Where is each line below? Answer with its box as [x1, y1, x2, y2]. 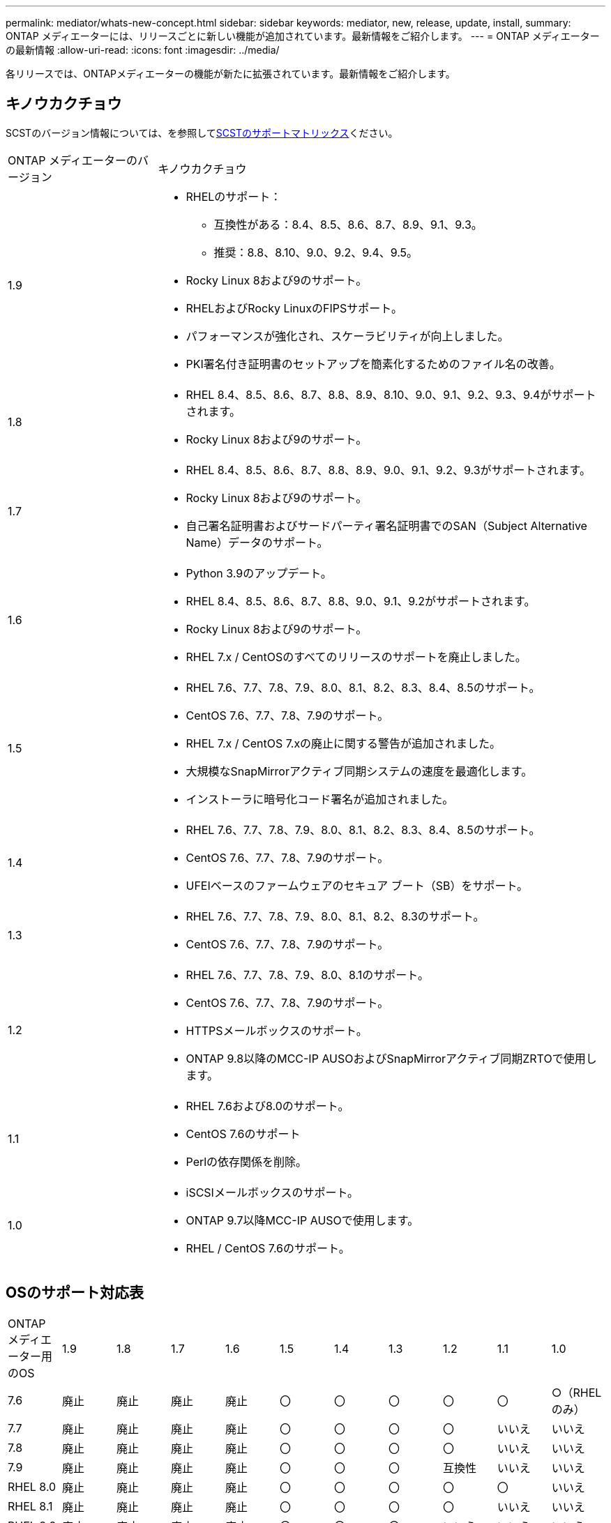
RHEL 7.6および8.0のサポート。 [186, 1098, 349, 1113]
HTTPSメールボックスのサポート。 [186, 1023, 368, 1038]
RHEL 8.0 [8, 1479, 56, 1494]
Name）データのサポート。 [186, 535, 329, 550]
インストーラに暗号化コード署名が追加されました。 [186, 791, 454, 806]
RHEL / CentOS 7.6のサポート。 [186, 1241, 350, 1255]
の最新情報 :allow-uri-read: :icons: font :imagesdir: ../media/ [6, 44, 280, 56]
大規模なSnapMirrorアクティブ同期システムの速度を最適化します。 [186, 764, 533, 778]
